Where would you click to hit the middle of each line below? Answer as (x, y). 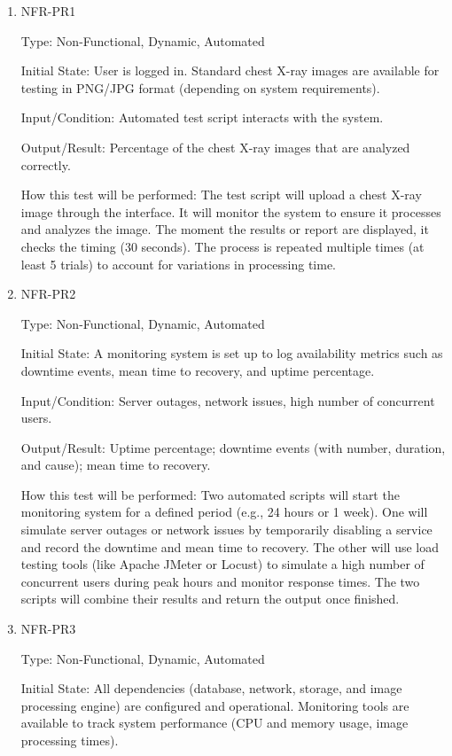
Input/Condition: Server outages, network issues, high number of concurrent (228, 400)
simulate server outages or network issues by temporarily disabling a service (226, 530)
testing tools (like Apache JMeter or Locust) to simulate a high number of (222, 564)
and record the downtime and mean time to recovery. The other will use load (230, 546)
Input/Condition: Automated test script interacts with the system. (202, 117)
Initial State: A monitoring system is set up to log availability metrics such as (232, 353)
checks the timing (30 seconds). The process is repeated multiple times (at (222, 246)
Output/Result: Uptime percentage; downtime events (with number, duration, (233, 447)
